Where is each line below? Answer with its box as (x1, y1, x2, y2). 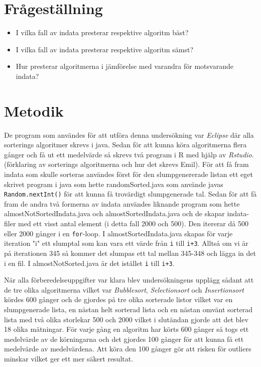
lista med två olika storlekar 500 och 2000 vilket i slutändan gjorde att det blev (4, 314, 248, 324)
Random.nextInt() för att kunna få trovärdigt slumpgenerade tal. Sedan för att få (4, 189, 257, 199)
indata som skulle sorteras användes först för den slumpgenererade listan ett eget (4, 169, 253, 179)
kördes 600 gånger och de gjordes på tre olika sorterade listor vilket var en (4, 294, 233, 305)
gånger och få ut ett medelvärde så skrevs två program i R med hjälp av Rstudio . (4, 149, 254, 159)
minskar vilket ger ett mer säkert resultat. (4, 353, 134, 363)
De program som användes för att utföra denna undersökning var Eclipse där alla (4, 129, 254, 140)
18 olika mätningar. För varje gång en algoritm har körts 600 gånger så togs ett (4, 324, 249, 334)
